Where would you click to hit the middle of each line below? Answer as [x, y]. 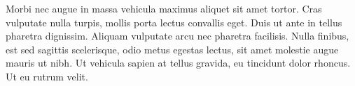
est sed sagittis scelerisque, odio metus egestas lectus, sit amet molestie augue [172, 49]
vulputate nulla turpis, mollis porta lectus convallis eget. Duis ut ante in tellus [174, 22]
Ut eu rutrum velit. [47, 76]
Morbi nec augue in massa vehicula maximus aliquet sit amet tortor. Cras [164, 8]
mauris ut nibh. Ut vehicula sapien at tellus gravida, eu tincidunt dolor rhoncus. [178, 63]
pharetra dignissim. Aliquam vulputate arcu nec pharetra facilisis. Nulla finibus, [177, 36]
